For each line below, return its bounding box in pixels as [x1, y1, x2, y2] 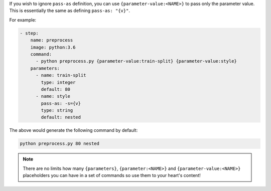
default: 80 [41, 86, 70, 92]
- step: [20, 30, 39, 36]
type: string [41, 108, 73, 113]
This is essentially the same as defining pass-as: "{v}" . [9, 8, 130, 14]
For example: [9, 17, 37, 23]
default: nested [41, 114, 81, 120]
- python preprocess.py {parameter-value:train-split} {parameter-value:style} [36, 58, 237, 64]
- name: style [36, 93, 70, 99]
